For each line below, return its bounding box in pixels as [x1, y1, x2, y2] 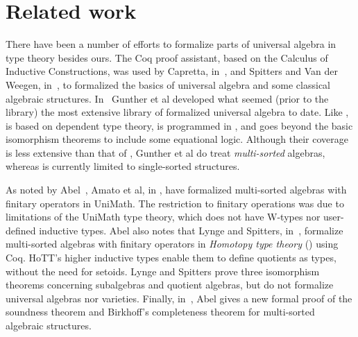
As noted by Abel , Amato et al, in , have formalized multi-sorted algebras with [6, 182, 347, 197]
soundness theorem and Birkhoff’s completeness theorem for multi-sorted [6, 304, 315, 319]
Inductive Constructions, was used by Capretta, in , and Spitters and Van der [6, 64, 338, 78]
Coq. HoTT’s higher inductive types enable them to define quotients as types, [6, 250, 336, 265]
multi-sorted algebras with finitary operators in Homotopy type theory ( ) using [6, 236, 339, 251]
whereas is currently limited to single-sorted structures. [6, 159, 240, 173]
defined [6, 223, 36, 237]
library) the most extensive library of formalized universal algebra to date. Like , [6, 105, 349, 119]
